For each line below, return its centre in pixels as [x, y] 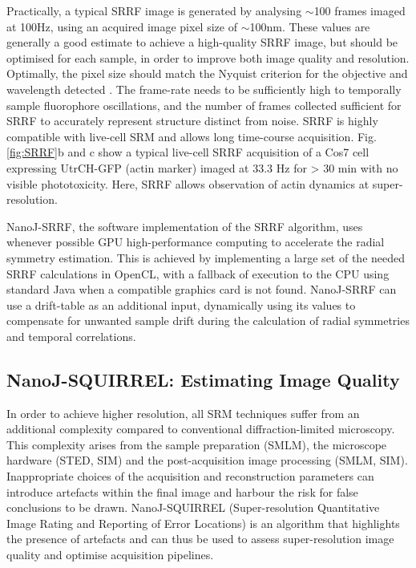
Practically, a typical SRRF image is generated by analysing [154, 10]
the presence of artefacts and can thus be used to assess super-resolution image [200, 539]
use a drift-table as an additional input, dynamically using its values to [181, 304]
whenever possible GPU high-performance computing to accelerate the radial [196, 242]
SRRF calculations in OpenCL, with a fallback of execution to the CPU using [198, 273]
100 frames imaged [359, 10]
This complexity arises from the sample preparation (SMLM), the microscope [197, 444]
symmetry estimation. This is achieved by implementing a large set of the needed [206, 257]
